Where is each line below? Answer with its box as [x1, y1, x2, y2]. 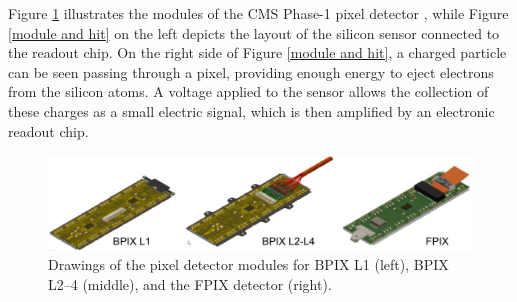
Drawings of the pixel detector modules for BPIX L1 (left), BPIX [48, 254, 449, 275]
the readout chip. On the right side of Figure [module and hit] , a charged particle [8, 42, 507, 63]
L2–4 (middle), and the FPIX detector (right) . [48, 273, 332, 294]
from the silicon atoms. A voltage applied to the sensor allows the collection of [8, 81, 489, 102]
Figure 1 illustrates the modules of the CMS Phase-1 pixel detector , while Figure [8, 3, 509, 23]
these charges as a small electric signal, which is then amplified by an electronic [8, 100, 495, 121]
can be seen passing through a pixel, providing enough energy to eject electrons [8, 61, 494, 82]
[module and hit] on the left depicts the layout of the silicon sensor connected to [8, 22, 500, 43]
